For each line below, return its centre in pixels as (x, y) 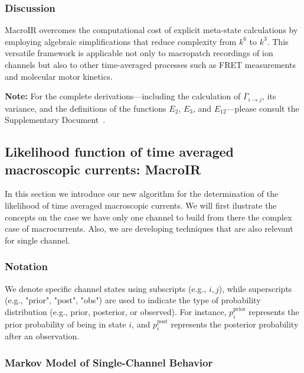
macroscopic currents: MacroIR (103, 169)
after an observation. (42, 336)
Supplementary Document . (55, 120)
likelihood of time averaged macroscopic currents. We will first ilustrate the (141, 205)
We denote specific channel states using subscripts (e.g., (106, 288)
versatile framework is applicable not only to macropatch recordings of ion (139, 53)
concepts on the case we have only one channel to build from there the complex (148, 217)
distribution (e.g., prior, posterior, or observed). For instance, (116, 311)
